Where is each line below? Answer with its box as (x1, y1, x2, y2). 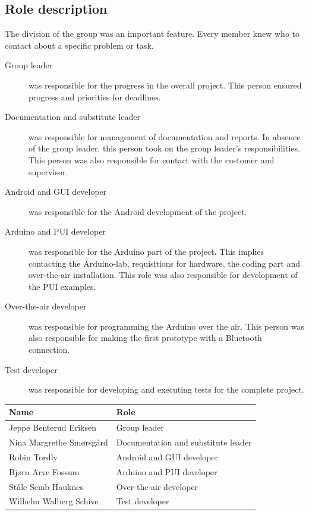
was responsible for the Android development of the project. (29, 205, 247, 217)
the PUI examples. (29, 280, 96, 292)
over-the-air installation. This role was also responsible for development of (29, 268, 298, 281)
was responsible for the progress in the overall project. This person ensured (29, 78, 302, 91)
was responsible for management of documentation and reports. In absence (29, 130, 301, 143)
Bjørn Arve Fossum (9, 465, 80, 478)
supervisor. (29, 165, 68, 178)
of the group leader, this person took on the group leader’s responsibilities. (29, 142, 300, 154)
